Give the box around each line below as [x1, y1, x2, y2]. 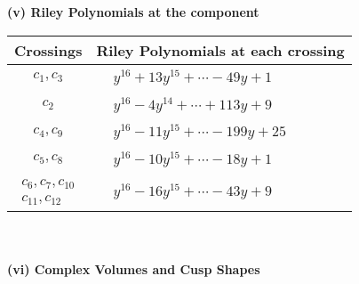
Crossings [14, 39, 83, 61]
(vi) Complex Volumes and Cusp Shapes [7, 260, 260, 279]
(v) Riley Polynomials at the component [7, 3, 259, 20]
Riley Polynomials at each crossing [96, 39, 345, 61]
